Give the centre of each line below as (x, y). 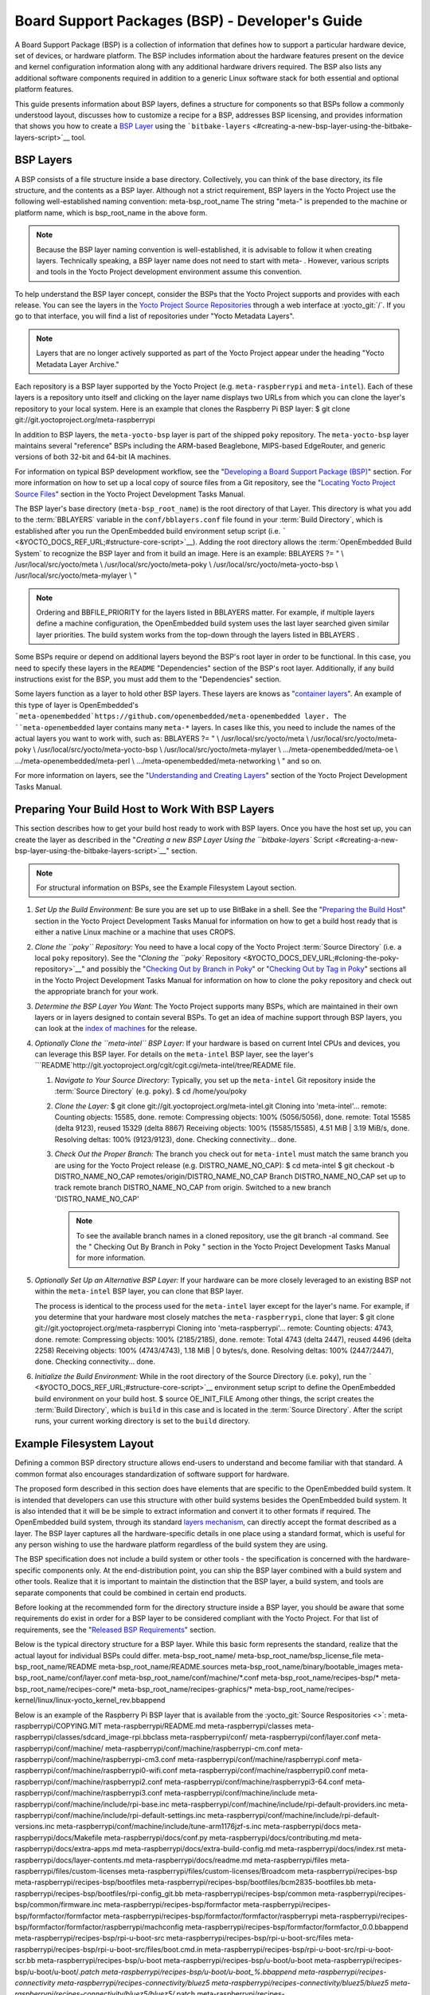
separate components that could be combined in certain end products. (131, 1593)
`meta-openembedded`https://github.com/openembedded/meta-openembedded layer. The (180, 717)
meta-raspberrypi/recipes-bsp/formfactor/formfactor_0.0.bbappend (297, 1926)
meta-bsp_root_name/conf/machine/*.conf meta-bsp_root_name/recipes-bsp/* (249, 1678)
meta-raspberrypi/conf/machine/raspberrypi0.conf (263, 1771)
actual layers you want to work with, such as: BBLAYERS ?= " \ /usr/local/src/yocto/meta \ (162, 738)
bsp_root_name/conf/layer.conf (66, 1678)
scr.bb (25, 1961)
